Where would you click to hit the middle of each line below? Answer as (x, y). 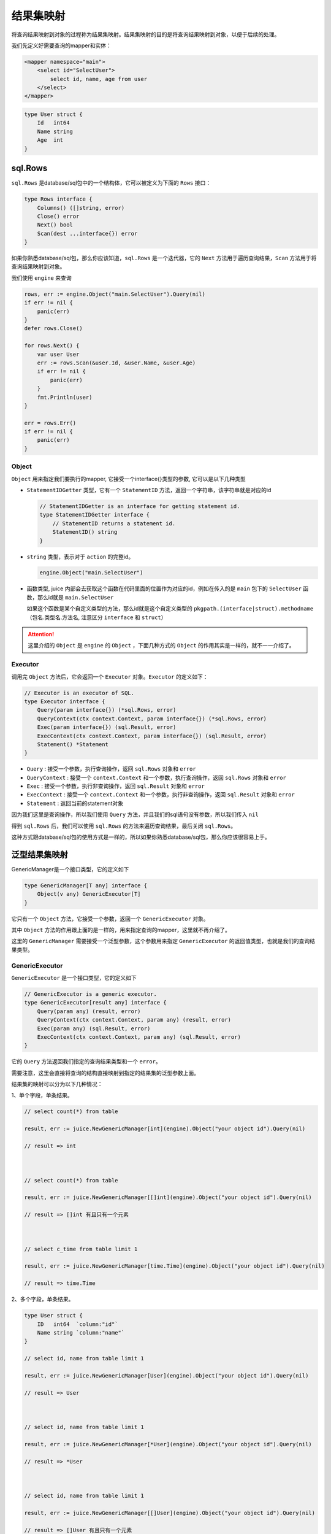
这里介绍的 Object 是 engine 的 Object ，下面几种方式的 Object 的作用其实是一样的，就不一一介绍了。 (161, 646)
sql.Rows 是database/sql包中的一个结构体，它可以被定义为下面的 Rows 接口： (111, 183)
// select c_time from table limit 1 (81, 1249)
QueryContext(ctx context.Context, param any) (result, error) (134, 1020)
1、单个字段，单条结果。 (42, 1095)
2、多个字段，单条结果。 (43, 1299)
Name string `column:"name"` (81, 1332)
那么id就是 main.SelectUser (75, 597)
